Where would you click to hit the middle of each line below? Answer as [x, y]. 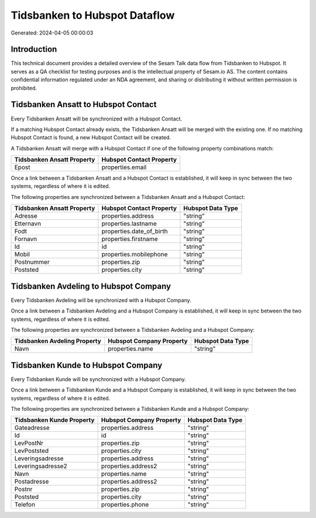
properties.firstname [130, 239]
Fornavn [26, 239]
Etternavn [28, 224]
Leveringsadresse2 [41, 466]
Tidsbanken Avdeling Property [58, 341]
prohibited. [24, 88]
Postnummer [32, 262]
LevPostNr [29, 443]
